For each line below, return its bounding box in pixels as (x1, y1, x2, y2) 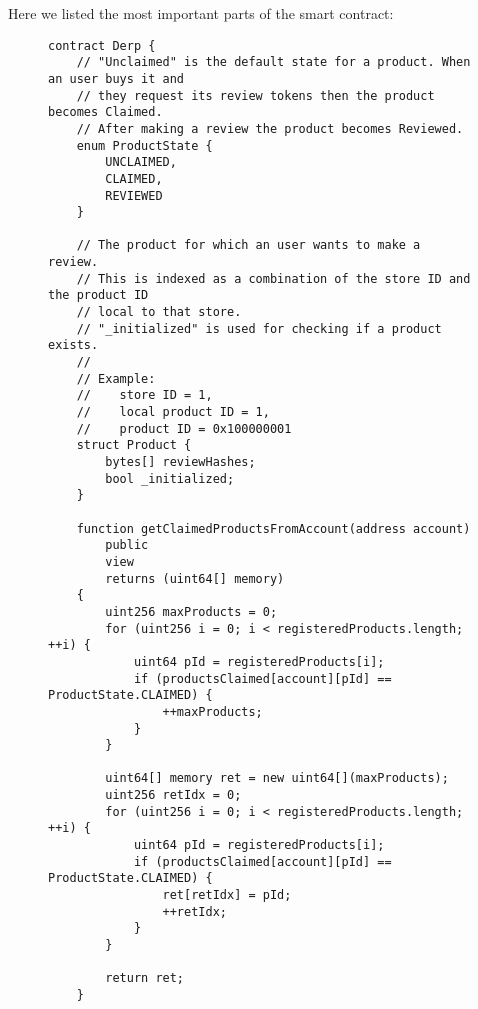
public (105, 538, 149, 553)
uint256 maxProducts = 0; (105, 604, 278, 619)
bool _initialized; (105, 471, 235, 486)
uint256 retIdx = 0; (105, 788, 242, 803)
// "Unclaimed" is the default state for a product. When (76, 55, 471, 70)
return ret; (105, 971, 185, 986)
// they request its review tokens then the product (76, 88, 435, 103)
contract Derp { (48, 38, 156, 53)
